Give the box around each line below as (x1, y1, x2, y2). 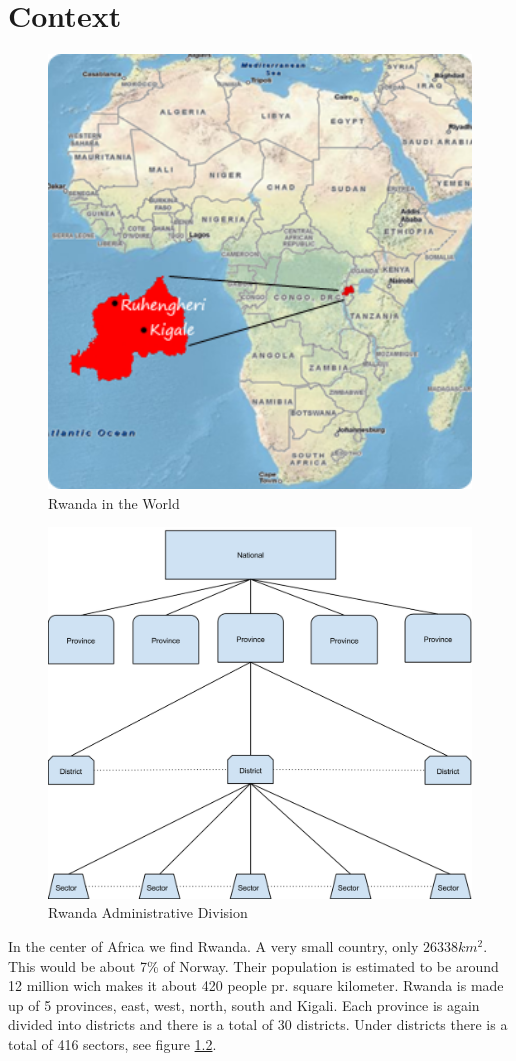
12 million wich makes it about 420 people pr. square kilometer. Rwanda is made (8, 975, 504, 996)
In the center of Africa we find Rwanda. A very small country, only (8, 935, 419, 956)
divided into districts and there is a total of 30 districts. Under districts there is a (8, 1014, 508, 1035)
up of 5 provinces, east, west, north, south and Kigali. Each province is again (8, 994, 480, 1015)
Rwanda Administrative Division (48, 902, 248, 923)
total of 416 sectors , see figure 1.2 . (8, 1033, 217, 1054)
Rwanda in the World (48, 492, 180, 513)
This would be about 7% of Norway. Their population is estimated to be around (8, 955, 499, 976)
